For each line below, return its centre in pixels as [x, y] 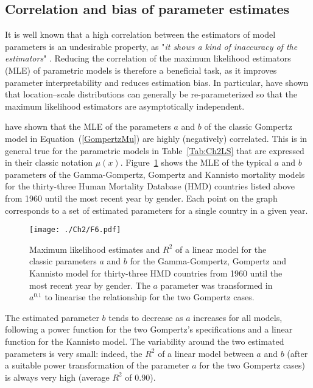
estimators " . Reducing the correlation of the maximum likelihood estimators [148, 58]
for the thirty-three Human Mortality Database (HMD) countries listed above [150, 186]
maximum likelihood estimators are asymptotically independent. [125, 106]
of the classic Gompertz [248, 126]
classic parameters [63, 261]
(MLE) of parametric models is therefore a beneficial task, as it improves [141, 70]
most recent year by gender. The [90, 285]
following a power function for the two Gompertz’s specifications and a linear [149, 329]
